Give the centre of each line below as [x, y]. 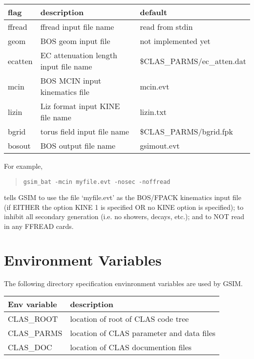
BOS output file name [78, 146]
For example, [23, 166]
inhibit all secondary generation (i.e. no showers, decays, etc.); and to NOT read [124, 216]
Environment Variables [83, 259]
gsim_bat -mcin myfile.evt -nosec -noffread [97, 182]
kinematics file [65, 92]
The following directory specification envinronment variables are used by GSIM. [123, 283]
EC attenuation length [79, 55]
